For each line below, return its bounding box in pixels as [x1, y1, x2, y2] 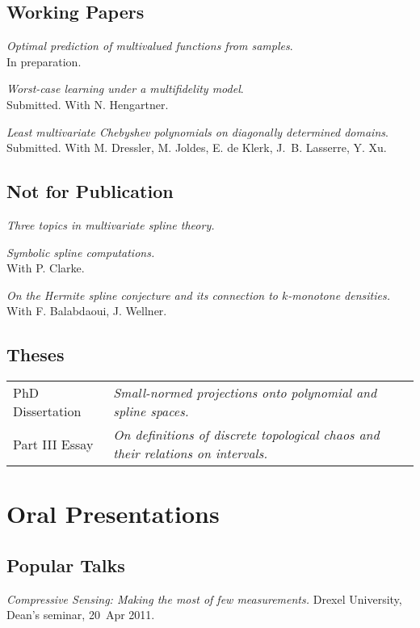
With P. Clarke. [6, 259, 85, 276]
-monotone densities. [288, 286, 390, 303]
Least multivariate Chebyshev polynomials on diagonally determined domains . [6, 123, 388, 140]
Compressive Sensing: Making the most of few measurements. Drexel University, [6, 590, 402, 607]
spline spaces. [113, 402, 189, 421]
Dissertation [13, 402, 82, 421]
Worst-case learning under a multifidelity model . [6, 80, 244, 97]
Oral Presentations [6, 497, 220, 530]
